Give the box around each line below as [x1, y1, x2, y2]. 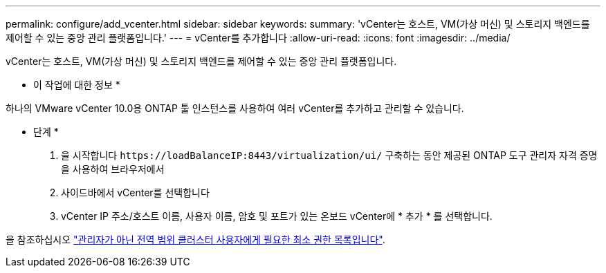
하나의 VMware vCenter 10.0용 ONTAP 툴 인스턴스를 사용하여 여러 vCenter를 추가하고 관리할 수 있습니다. [6, 102, 464, 114]
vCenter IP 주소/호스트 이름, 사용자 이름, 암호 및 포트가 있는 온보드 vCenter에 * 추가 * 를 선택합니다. [61, 210, 493, 222]
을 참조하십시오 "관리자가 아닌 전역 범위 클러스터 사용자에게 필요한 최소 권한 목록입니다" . [6, 234, 385, 245]
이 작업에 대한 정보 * [33, 79, 120, 91]
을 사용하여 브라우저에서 [61, 163, 165, 175]
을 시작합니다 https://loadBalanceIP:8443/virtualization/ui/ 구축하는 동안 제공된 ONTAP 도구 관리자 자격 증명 [61, 149, 598, 161]
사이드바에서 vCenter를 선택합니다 [61, 187, 210, 198]
